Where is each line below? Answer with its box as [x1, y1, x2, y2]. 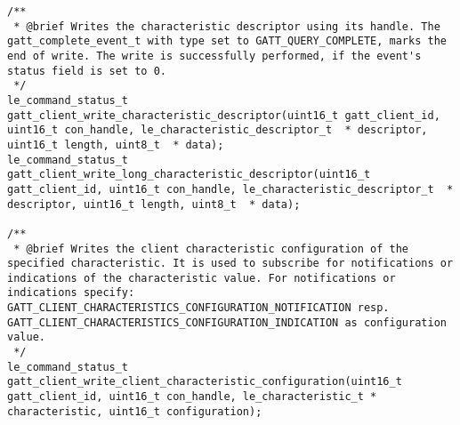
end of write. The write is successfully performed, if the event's [7, 49, 422, 62]
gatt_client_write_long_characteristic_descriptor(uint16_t [7, 168, 371, 181]
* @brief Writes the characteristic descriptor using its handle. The [13, 20, 440, 33]
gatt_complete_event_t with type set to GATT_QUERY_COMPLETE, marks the [7, 35, 447, 48]
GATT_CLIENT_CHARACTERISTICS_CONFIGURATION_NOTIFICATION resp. [7, 301, 390, 315]
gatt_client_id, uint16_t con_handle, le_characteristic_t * [7, 390, 377, 404]
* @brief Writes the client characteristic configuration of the [13, 242, 409, 255]
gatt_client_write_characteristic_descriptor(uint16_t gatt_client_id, [7, 108, 440, 122]
